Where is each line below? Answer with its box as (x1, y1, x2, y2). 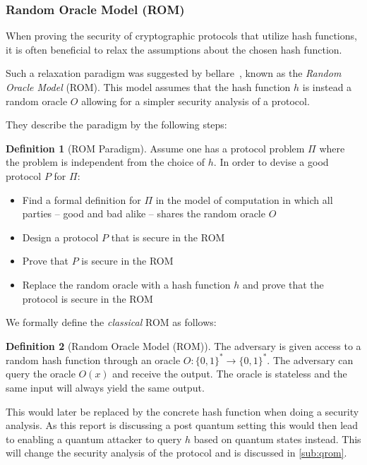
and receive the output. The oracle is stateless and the (112, 366, 347, 381)
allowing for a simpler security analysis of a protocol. (81, 93, 310, 108)
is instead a (302, 80, 352, 94)
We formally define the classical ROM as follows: (6, 315, 217, 330)
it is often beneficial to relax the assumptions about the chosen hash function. (6, 42, 342, 56)
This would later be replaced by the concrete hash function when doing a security (6, 404, 359, 418)
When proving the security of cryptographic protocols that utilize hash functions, (6, 28, 357, 43)
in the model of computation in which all (155, 192, 333, 207)
